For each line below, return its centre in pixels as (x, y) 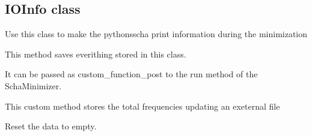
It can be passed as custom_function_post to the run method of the (131, 74)
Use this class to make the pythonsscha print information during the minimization (156, 34)
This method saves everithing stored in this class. (96, 54)
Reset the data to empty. (51, 126)
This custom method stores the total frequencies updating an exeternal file (142, 106)
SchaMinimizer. (33, 85)
